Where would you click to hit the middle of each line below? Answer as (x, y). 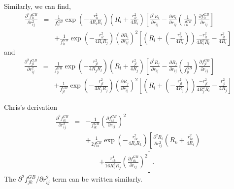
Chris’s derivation (31, 107)
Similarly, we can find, (37, 6)
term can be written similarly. (97, 179)
